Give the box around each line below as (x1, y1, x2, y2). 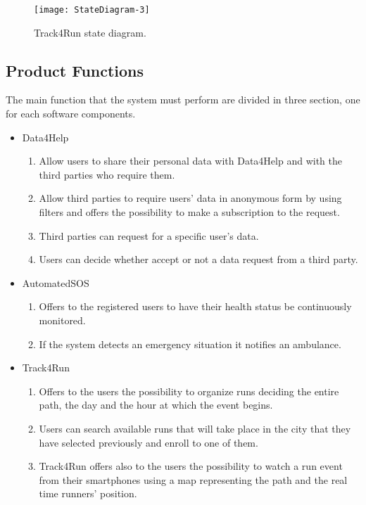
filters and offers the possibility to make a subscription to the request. (39, 205, 340, 219)
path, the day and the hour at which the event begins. (39, 397, 273, 412)
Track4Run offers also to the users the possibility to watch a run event (39, 459, 343, 473)
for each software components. (6, 106, 136, 121)
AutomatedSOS (22, 275, 89, 290)
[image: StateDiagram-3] (34, 5, 150, 15)
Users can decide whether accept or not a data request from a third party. (39, 252, 358, 267)
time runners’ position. (39, 486, 137, 501)
